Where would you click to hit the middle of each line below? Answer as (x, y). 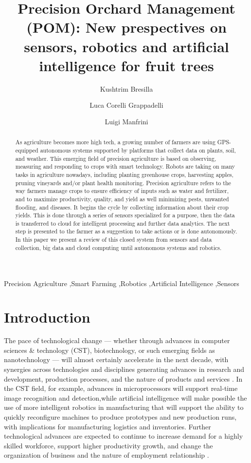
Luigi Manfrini (126, 121)
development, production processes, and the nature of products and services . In (123, 378)
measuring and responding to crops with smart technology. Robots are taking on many (125, 166)
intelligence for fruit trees (126, 65)
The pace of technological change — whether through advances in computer (117, 340)
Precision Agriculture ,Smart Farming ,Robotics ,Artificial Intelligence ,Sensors (122, 283)
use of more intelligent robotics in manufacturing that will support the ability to (124, 407)
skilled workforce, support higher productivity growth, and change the (108, 445)
